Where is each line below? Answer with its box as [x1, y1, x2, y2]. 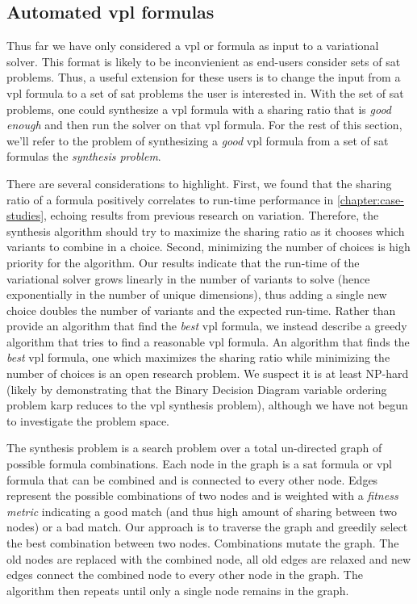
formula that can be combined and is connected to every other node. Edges [6, 471, 378, 488]
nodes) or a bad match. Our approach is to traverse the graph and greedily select [6, 518, 408, 535]
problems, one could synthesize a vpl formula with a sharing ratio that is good [6, 100, 391, 117]
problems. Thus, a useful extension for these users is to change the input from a [6, 69, 401, 86]
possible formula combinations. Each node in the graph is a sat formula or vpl [6, 455, 392, 472]
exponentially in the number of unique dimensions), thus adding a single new [6, 286, 387, 303]
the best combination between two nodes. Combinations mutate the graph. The [6, 535, 399, 552]
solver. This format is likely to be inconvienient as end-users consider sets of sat [6, 52, 401, 69]
